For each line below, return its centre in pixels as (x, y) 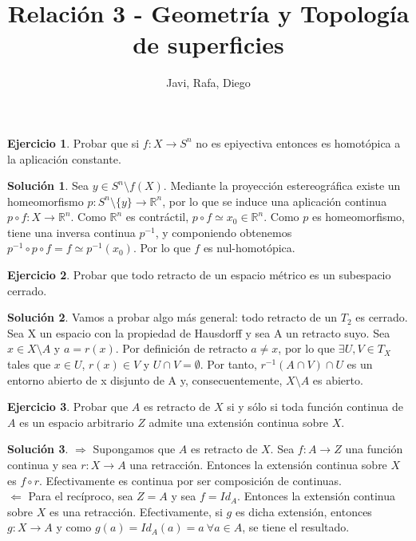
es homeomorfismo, (358, 217)
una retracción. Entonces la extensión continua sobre (258, 464)
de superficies (208, 44)
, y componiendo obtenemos (224, 232)
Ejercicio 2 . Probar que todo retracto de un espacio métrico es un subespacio (199, 275)
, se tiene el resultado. (296, 527)
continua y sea (42, 464)
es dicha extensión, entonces (303, 511)
